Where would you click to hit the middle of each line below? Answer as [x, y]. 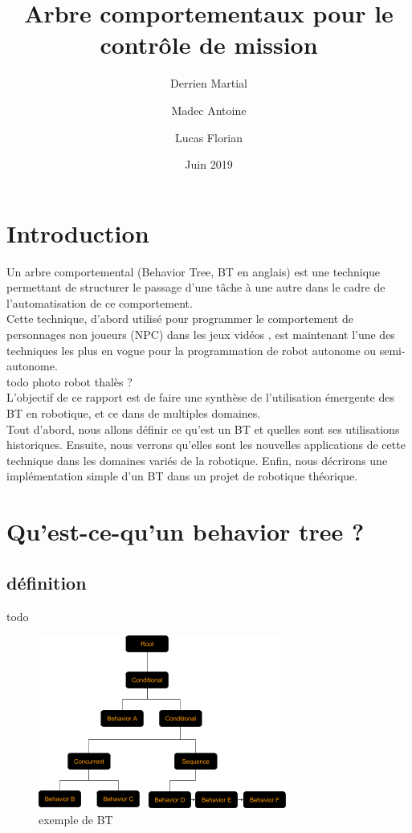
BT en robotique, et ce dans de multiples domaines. [134, 412]
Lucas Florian [209, 137]
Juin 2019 [209, 164]
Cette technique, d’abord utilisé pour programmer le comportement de [180, 318]
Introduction [78, 233]
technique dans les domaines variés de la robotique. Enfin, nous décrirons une [197, 460]
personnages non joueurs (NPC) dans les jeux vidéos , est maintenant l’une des [201, 334]
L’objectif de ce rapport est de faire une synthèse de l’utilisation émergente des [200, 397]
